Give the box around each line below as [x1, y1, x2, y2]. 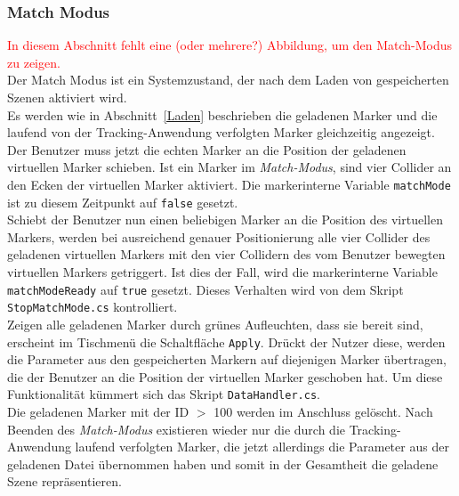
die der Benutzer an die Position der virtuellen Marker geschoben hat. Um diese [7, 367, 443, 386]
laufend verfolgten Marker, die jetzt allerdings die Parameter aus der [75, 437, 449, 456]
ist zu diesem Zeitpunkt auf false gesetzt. [7, 192, 238, 211]
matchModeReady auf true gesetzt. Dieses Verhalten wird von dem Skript [7, 280, 404, 298]
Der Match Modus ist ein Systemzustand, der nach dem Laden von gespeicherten [7, 70, 449, 89]
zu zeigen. [7, 53, 60, 71]
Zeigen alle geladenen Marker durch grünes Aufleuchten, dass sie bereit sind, [7, 314, 423, 333]
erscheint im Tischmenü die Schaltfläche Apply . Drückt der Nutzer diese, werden [7, 332, 446, 351]
